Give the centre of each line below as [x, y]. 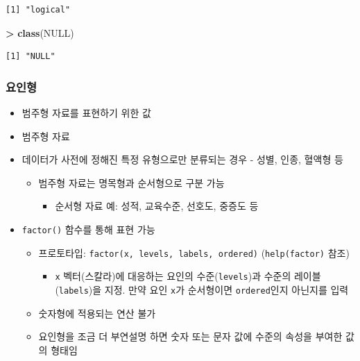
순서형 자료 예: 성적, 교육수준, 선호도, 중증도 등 [157, 206]
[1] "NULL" [31, 57]
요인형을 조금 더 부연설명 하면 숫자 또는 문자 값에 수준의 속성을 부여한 [190, 336]
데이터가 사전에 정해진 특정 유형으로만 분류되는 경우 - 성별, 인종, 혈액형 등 [182, 159]
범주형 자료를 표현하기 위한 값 [86, 112]
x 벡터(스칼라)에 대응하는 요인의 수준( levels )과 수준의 [173, 276]
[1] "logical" [38, 10]
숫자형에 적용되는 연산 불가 [97, 313]
